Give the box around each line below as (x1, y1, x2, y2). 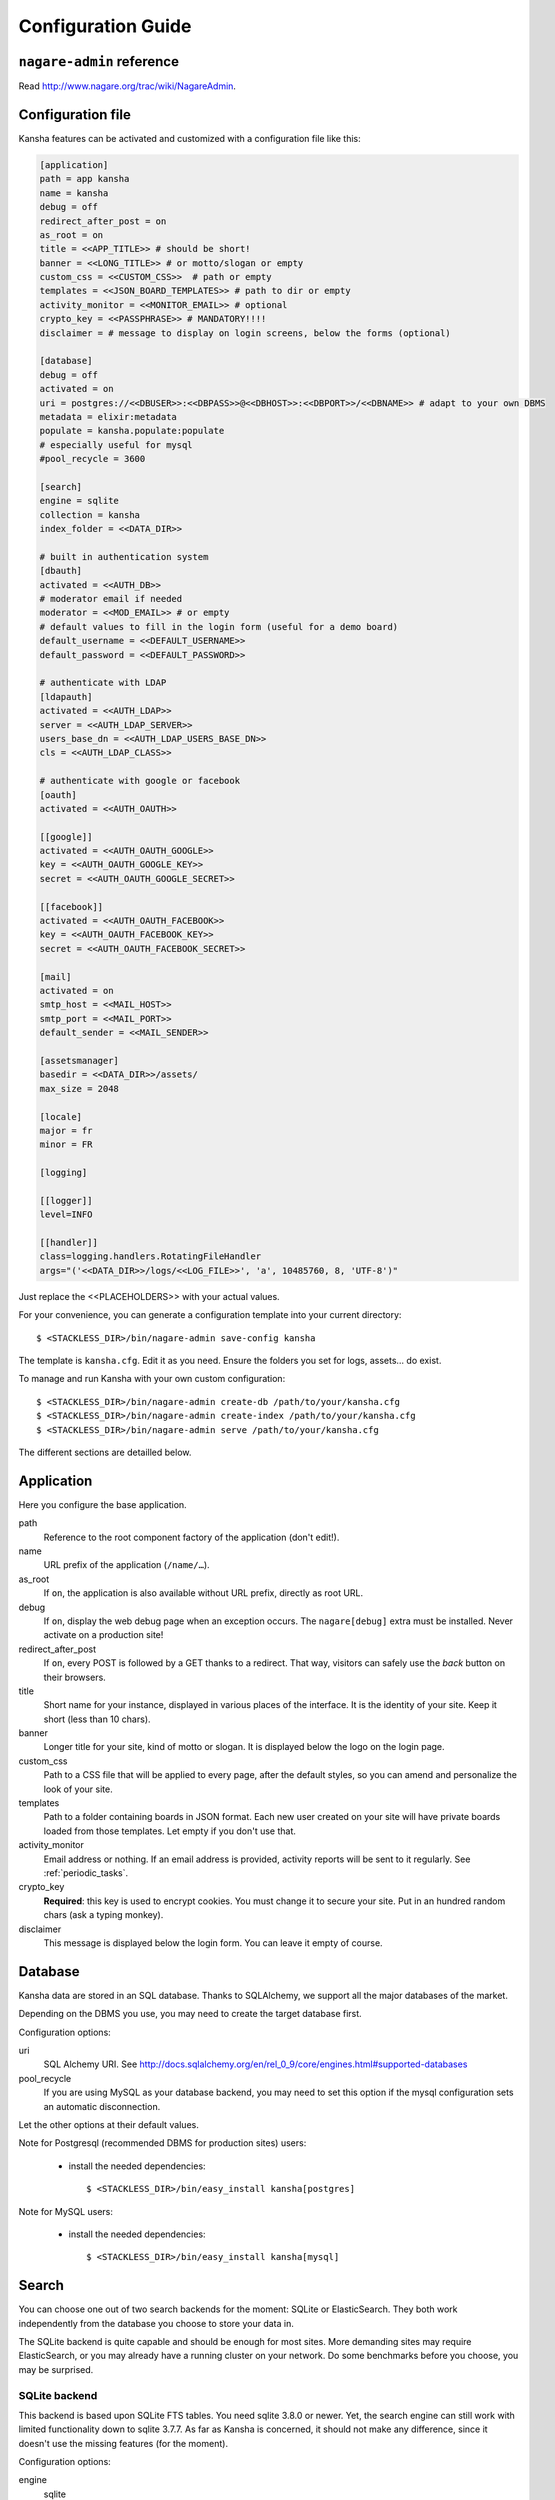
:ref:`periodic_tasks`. (43, 1866, 129, 1879)
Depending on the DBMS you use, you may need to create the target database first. (18, 2008, 362, 2020)
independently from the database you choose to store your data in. (18, 2317, 294, 2329)
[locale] (39, 1111, 83, 1122)
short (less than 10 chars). (43, 1713, 151, 1725)
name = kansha (39, 187, 109, 199)
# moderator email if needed (39, 593, 183, 605)
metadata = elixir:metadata (39, 411, 177, 422)
